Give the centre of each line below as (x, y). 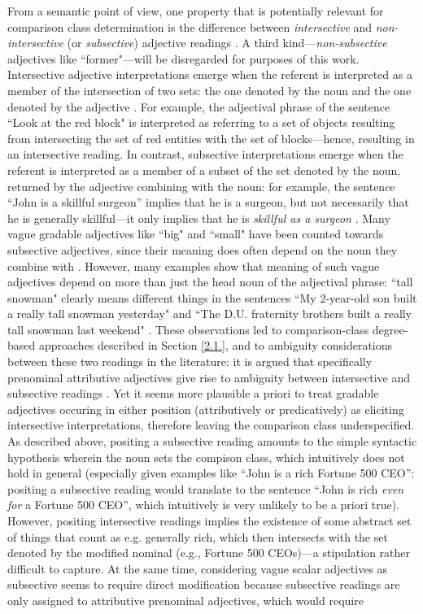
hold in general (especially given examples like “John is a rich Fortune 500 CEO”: (211, 473)
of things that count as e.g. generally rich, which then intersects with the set (198, 536)
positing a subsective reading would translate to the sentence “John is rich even (206, 488)
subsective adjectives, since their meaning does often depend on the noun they (203, 249)
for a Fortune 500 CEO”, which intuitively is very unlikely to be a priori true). (204, 505)
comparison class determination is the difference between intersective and (190, 26)
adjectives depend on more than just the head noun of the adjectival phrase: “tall (210, 282)
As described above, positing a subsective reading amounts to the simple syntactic (212, 441)
